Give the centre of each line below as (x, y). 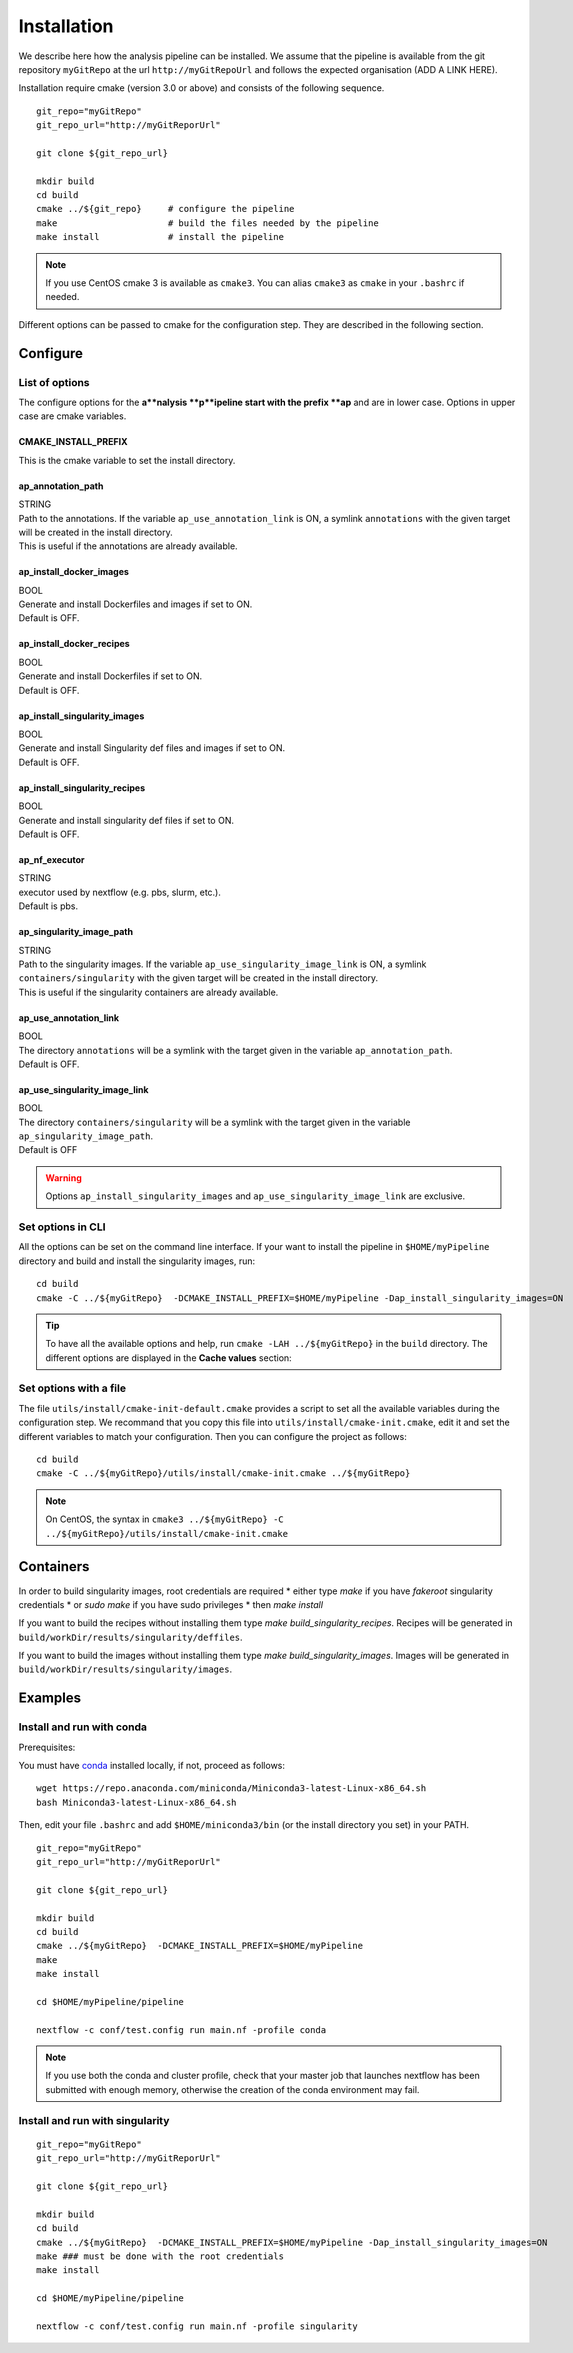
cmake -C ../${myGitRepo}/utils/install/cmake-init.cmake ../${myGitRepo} (223, 1473)
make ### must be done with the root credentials (160, 2256)
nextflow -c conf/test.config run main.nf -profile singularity (197, 2326)
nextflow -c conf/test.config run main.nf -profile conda (181, 2029)
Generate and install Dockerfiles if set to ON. (110, 676)
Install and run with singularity (94, 2120)
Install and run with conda (83, 1727)
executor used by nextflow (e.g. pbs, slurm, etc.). (120, 892)
